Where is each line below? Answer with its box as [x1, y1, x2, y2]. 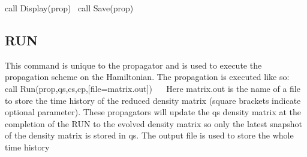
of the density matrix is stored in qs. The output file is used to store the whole [5, 129, 294, 141]
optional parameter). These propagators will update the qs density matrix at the [5, 106, 302, 118]
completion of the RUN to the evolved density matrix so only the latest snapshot [5, 117, 303, 130]
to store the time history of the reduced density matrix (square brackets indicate [5, 94, 301, 106]
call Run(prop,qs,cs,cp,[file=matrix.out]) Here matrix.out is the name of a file [5, 82, 300, 94]
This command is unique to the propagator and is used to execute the [5, 59, 262, 71]
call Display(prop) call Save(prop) [5, 2, 134, 14]
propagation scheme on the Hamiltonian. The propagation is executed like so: [5, 70, 290, 83]
